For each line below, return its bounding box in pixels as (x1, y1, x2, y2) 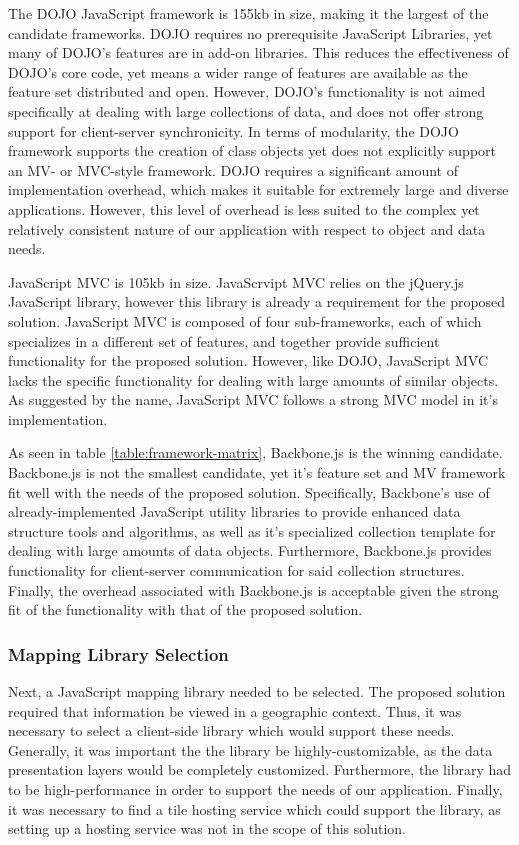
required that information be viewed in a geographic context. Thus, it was (8, 700, 462, 721)
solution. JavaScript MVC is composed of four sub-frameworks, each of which (8, 310, 482, 331)
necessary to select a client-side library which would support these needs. (8, 720, 455, 741)
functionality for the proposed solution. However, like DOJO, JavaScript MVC (8, 350, 489, 371)
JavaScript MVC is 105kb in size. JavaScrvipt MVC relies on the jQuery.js (8, 271, 464, 292)
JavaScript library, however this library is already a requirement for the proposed (8, 291, 506, 312)
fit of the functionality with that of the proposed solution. (8, 599, 363, 620)
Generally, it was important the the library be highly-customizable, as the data (8, 739, 493, 760)
